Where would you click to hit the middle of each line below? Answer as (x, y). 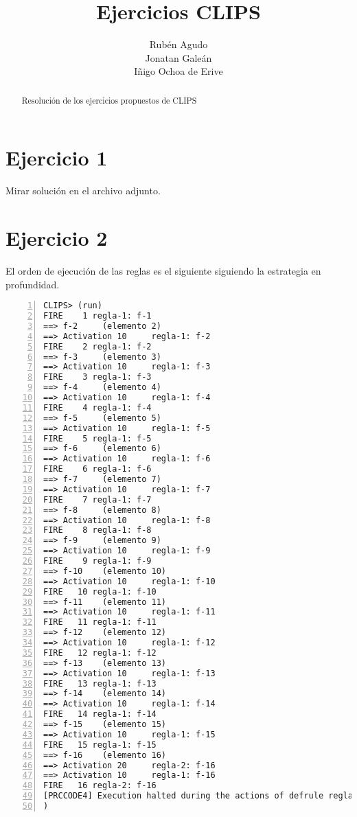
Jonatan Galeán (178, 57)
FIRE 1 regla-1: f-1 (97, 316)
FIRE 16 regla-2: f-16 (100, 786)
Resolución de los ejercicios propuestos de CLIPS (109, 100)
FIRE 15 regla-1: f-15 (100, 745)
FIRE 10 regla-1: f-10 (100, 591)
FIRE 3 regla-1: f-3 (97, 377)
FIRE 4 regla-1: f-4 (97, 407)
